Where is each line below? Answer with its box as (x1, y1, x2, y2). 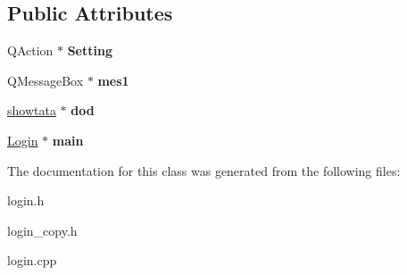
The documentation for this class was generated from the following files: (7, 161, 401, 179)
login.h (7, 191, 45, 210)
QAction (7, 41, 54, 60)
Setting (67, 41, 112, 60)
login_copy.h (7, 221, 78, 239)
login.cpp (7, 251, 57, 270)
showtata (7, 101, 56, 120)
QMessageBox (7, 71, 84, 89)
